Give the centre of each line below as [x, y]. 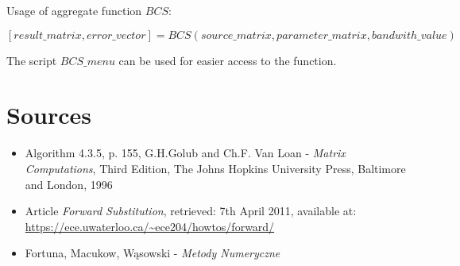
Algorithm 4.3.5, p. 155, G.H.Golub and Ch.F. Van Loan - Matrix [185, 153]
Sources [49, 115]
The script [32, 60]
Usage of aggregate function [74, 10]
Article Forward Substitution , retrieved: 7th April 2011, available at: [191, 211]
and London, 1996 [69, 184]
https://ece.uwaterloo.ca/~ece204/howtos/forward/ [150, 226]
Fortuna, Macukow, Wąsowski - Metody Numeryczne [153, 253]
